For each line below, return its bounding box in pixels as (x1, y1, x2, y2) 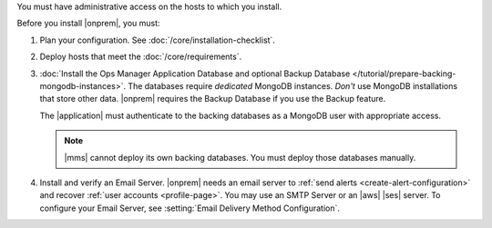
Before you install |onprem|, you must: (16, 18, 160, 29)
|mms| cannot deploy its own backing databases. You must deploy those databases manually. (64, 152, 416, 163)
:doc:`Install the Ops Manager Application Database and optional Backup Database (39, 68, 351, 79)
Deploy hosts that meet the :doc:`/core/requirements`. (39, 51, 242, 63)
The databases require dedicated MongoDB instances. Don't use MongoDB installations (128, 80, 458, 91)
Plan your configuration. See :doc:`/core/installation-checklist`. (39, 35, 275, 45)
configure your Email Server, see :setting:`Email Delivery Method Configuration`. (39, 203, 341, 213)
